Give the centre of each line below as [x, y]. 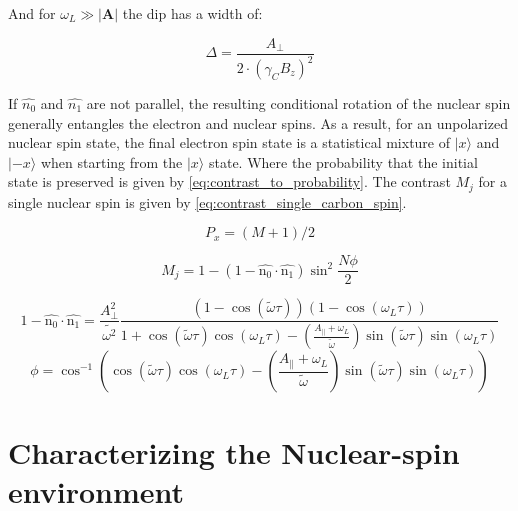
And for [32, 13]
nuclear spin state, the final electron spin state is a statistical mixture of [229, 142]
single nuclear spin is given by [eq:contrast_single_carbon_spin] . [207, 201]
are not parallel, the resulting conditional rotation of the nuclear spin [298, 103]
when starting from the [111, 161]
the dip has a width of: [192, 13]
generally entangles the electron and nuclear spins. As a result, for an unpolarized [258, 122]
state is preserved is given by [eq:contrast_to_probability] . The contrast [229, 181]
